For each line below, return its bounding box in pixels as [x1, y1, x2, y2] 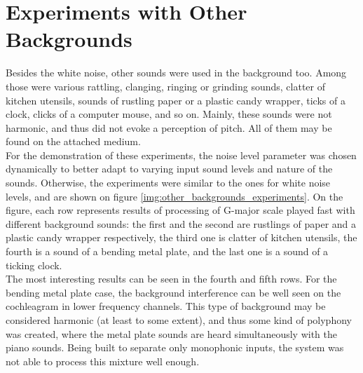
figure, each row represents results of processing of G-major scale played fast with [6, 203, 355, 217]
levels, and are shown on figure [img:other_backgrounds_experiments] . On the [6, 189, 343, 203]
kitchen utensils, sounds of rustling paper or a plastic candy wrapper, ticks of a [6, 93, 345, 107]
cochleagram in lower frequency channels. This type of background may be [6, 299, 326, 313]
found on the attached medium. [6, 134, 141, 149]
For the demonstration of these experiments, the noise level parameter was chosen [6, 147, 357, 162]
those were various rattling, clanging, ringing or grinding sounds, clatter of [6, 79, 326, 93]
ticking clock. [6, 257, 62, 272]
